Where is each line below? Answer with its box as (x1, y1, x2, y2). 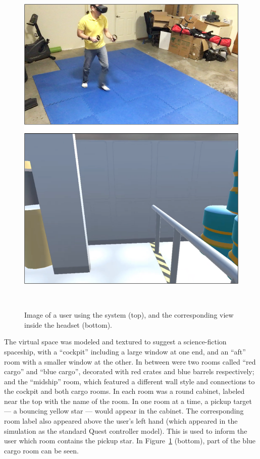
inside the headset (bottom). (24, 319, 112, 330)
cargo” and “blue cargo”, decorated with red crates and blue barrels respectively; (4, 366, 254, 377)
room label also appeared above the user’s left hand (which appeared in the (4, 416, 238, 426)
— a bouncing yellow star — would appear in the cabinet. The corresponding (4, 405, 244, 416)
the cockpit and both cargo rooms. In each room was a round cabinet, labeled (4, 386, 245, 396)
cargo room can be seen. (4, 445, 79, 455)
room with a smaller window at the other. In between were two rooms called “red (4, 356, 256, 367)
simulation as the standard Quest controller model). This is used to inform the (4, 425, 247, 436)
